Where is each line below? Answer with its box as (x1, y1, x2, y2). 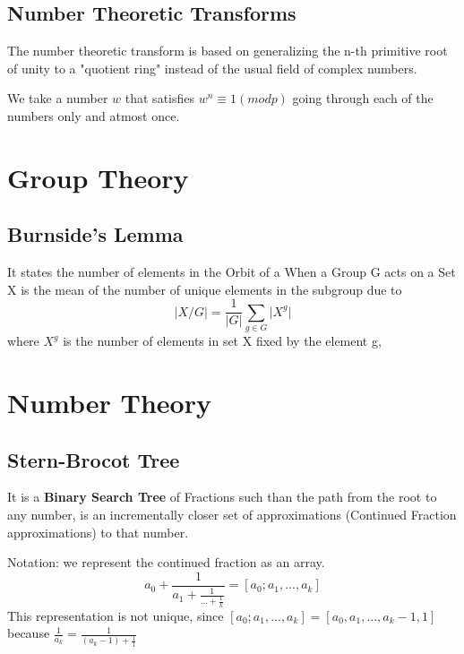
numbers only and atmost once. (7, 106, 180, 125)
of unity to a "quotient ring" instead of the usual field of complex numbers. (7, 58, 417, 77)
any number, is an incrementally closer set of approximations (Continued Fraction (7, 504, 457, 523)
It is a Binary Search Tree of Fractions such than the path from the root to (7, 487, 437, 506)
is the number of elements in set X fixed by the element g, (63, 331, 382, 350)
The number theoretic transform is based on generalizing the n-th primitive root (7, 41, 448, 60)
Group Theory (7, 159, 189, 195)
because (7, 624, 50, 642)
